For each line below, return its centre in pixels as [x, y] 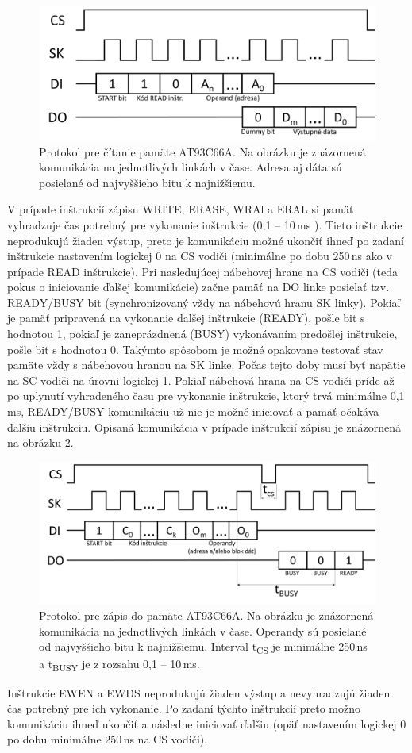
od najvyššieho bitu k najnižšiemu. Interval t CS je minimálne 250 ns [203, 647]
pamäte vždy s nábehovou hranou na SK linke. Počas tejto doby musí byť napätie [206, 365]
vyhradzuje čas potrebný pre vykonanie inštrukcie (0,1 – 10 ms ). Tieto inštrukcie [205, 224]
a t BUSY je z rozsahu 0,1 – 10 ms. [119, 665]
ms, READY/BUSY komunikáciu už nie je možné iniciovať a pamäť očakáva [193, 411]
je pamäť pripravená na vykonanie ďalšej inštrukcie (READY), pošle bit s [186, 318]
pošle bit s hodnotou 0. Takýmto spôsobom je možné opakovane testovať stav [195, 349]
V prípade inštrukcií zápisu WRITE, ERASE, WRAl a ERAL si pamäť [181, 209]
